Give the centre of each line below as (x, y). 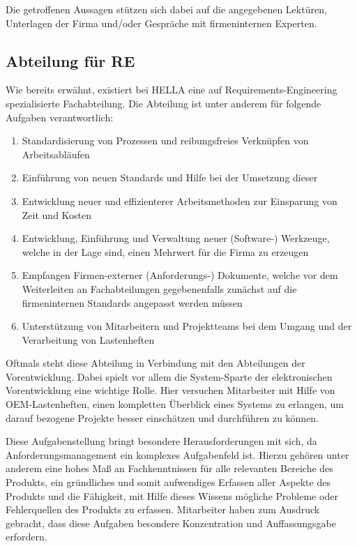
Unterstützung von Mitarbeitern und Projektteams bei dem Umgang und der (187, 326)
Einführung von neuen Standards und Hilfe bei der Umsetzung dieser (170, 177)
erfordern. (26, 537)
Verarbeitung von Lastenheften (88, 339)
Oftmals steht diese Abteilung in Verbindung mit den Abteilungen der (155, 363)
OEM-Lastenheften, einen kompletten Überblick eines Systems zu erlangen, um (175, 404)
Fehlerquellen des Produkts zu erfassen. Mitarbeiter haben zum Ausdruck (163, 509)
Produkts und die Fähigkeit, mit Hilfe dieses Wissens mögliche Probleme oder (172, 495)
